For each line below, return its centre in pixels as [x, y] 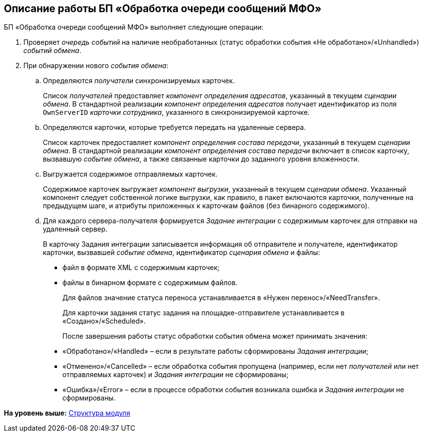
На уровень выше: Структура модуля [67, 413]
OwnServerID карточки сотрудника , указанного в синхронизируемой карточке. [176, 112]
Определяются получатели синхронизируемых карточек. [139, 81]
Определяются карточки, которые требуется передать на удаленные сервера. [174, 127]
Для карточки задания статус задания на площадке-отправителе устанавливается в [203, 313]
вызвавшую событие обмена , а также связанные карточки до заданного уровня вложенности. [201, 159]
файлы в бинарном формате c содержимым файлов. [150, 283]
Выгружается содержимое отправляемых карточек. [130, 174]
